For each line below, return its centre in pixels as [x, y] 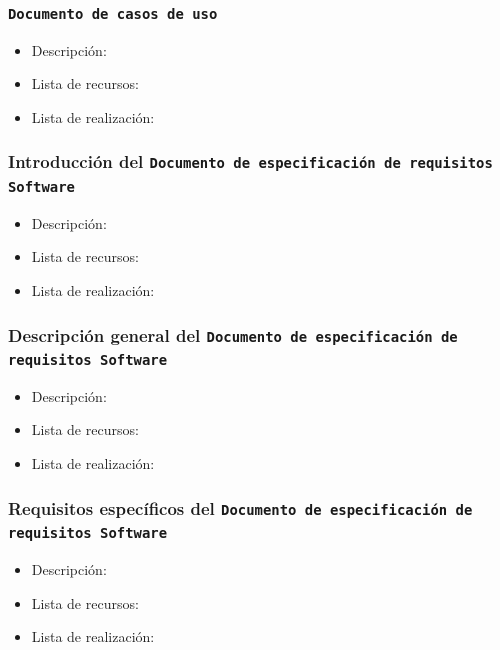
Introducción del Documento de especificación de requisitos [250, 161]
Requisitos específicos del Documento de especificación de [240, 507]
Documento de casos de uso [113, 13]
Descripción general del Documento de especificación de [233, 334]
